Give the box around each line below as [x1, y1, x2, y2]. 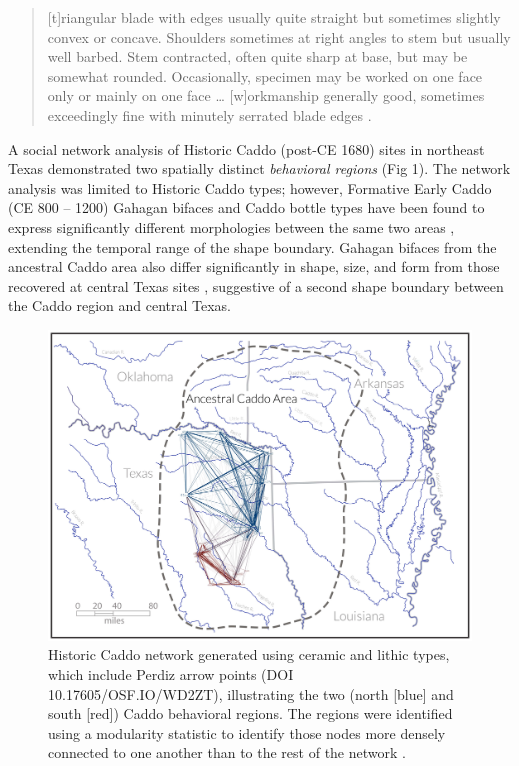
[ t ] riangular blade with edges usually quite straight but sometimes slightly [47, 7, 501, 27]
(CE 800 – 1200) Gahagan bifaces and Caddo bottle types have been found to [8, 197, 485, 218]
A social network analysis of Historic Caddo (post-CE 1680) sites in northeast [8, 138, 485, 159]
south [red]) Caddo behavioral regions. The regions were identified [48, 703, 453, 724]
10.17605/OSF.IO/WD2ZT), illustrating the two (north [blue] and [48, 683, 454, 704]
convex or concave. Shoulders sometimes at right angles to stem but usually [47, 26, 511, 47]
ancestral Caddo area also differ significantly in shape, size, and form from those [8, 256, 500, 277]
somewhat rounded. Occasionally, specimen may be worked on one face [47, 65, 483, 86]
